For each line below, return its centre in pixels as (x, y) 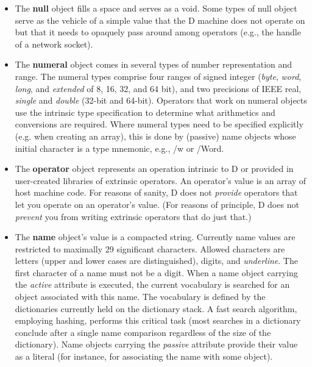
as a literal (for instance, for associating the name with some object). (144, 356)
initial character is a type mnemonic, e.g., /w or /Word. (119, 148)
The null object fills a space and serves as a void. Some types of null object (156, 8)
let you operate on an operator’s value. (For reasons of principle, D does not (157, 204)
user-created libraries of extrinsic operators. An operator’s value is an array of (161, 180)
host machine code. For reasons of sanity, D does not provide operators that (156, 192)
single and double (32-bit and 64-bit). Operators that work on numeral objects (161, 100)
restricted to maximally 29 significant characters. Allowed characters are (150, 248)
